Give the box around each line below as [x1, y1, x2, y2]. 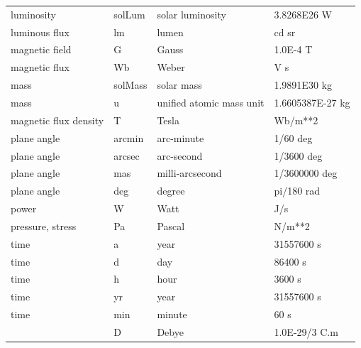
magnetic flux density [11, 112, 104, 127]
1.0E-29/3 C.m [274, 324, 338, 339]
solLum [113, 6, 145, 21]
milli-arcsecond [157, 165, 222, 180]
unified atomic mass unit [157, 94, 265, 109]
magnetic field [11, 42, 72, 57]
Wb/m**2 [274, 112, 318, 127]
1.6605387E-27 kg [274, 94, 350, 109]
